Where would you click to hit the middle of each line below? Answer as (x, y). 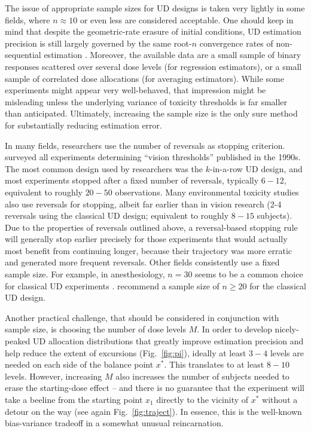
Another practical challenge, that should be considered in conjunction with (142, 317)
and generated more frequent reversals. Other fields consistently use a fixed (142, 262)
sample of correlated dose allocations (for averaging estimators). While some (144, 78)
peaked (18, 341)
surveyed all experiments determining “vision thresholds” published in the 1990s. (153, 157)
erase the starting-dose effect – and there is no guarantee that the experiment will (155, 388)
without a (280, 399)
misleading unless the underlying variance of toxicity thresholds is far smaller (146, 101)
